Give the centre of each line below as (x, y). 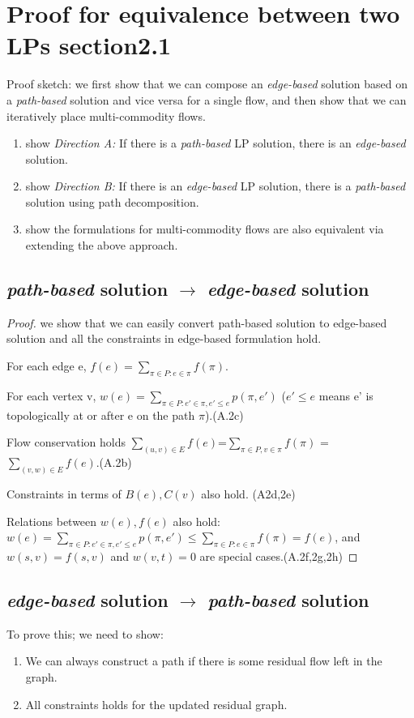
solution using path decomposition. (112, 201)
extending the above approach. (102, 245)
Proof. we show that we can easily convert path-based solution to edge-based (197, 322)
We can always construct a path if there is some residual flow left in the (204, 661)
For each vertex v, (51, 395)
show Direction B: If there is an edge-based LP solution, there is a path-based (216, 186)
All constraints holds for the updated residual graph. (156, 704)
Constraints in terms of (64, 493)
